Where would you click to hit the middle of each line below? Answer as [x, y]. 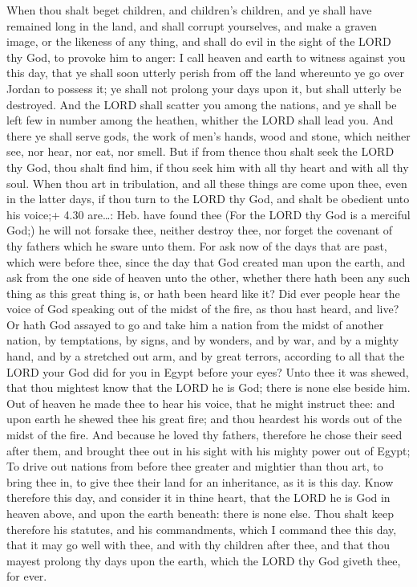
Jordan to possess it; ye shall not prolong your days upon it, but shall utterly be [204, 88]
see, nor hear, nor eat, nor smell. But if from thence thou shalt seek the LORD [200, 151]
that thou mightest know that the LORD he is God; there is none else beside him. [208, 387]
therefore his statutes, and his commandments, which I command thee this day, [202, 529]
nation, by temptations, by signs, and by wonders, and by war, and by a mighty [203, 340]
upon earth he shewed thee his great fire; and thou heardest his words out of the [204, 419]
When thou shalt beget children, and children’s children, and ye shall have [189, 10]
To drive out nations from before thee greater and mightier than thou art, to [195, 466]
